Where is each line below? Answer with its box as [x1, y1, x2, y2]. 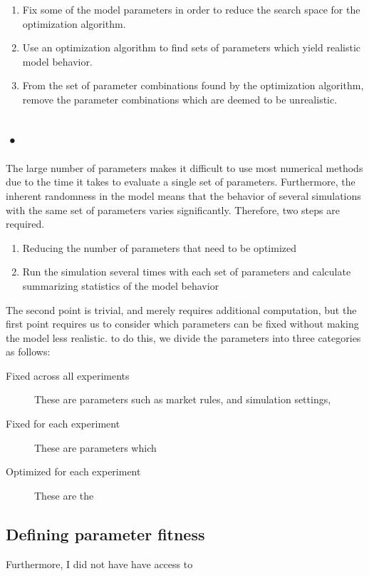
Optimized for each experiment [6, 464, 141, 479]
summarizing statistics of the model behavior [22, 278, 219, 293]
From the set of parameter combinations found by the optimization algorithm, [22, 78, 364, 93]
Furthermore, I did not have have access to [6, 556, 193, 571]
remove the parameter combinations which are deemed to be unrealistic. [22, 91, 338, 106]
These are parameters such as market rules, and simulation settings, [34, 392, 331, 407]
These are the [34, 487, 94, 502]
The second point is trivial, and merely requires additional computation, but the [6, 302, 357, 317]
